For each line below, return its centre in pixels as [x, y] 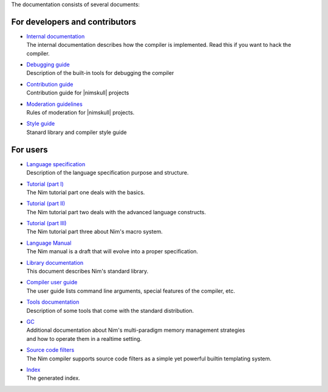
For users [29, 149]
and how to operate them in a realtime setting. [84, 338]
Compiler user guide [52, 282]
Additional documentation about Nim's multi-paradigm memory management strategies [136, 330]
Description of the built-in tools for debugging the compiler [100, 73]
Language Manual [49, 243]
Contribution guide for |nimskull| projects [78, 93]
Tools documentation [53, 302]
